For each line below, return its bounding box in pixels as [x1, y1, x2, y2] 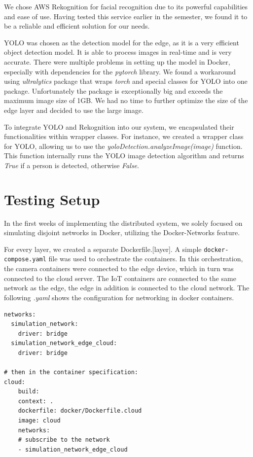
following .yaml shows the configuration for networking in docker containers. [4, 292, 234, 302]
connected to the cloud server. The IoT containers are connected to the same [4, 273, 236, 283]
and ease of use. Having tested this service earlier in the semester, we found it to [4, 11, 248, 21]
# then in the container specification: [4, 369, 139, 376]
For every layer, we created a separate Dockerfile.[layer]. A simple [4, 244, 202, 254]
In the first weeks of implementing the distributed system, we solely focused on [4, 217, 243, 228]
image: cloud [18, 417, 61, 424]
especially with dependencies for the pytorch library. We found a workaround [4, 66, 236, 76]
